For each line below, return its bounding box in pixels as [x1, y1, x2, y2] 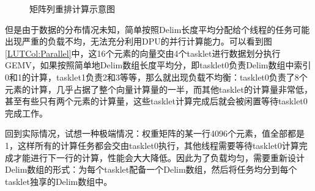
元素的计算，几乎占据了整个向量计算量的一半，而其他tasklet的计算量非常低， [5, 82, 313, 95]
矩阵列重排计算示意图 [29, 2, 115, 15]
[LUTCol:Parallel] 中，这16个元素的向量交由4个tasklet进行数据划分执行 [5, 46, 281, 59]
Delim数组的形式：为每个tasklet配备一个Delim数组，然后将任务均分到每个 [5, 163, 297, 176]
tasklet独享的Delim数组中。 [5, 175, 113, 187]
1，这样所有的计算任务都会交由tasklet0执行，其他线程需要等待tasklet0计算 [5, 139, 299, 151]
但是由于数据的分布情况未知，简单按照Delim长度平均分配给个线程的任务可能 [5, 23, 310, 35]
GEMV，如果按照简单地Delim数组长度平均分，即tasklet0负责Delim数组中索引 [5, 59, 311, 71]
